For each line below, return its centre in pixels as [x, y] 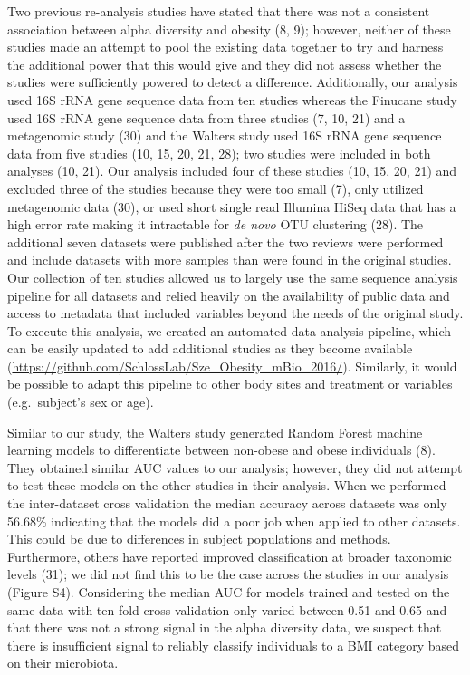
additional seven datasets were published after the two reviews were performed [225, 241]
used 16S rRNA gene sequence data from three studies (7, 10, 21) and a [206, 117]
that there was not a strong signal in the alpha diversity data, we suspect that [225, 627]
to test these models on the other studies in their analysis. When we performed [227, 485]
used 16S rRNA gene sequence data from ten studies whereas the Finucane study [232, 99]
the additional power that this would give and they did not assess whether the [225, 64]
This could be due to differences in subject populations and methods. [199, 539]
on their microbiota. [63, 663]
